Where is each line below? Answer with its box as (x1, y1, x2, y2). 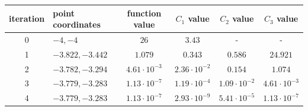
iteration (9, 12, 45, 25)
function (127, 6, 162, 19)
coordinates (53, 18, 101, 31)
